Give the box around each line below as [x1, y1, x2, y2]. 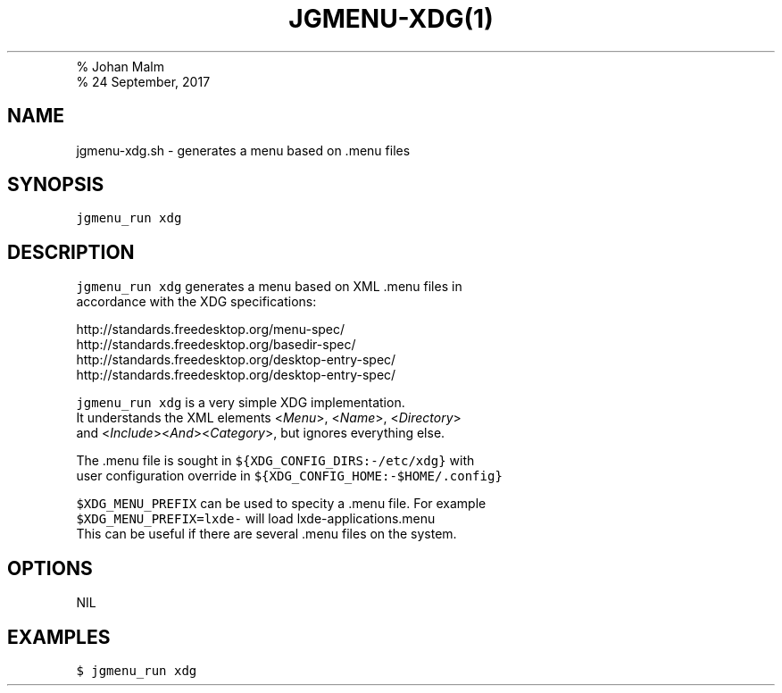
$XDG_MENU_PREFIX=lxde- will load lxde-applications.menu [76, 511, 436, 527]
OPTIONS [7, 556, 93, 580]
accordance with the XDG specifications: [76, 294, 317, 310]
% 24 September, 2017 [76, 73, 211, 89]
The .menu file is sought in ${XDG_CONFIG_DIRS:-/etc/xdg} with [76, 453, 475, 469]
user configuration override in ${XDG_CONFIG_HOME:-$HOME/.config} [76, 468, 503, 484]
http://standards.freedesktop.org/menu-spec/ [76, 321, 345, 338]
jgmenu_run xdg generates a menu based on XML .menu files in [76, 279, 462, 295]
